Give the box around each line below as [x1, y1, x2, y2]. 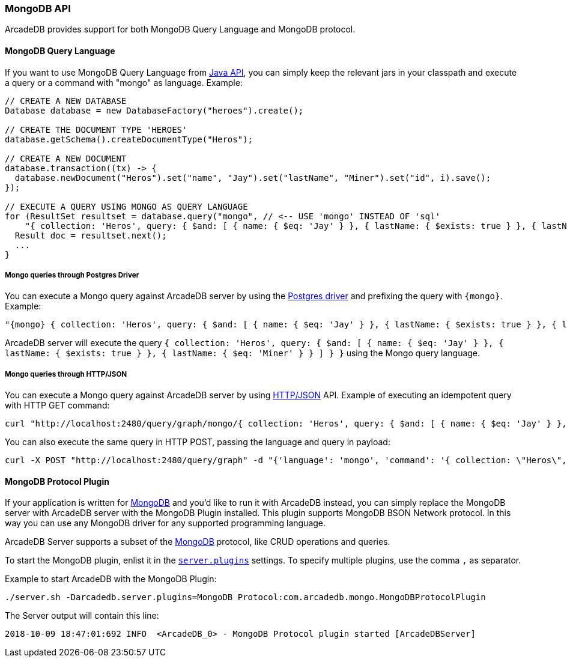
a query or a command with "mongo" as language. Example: [5, 77, 243, 88]
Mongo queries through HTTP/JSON [5, 369, 127, 378]
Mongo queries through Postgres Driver [5, 270, 139, 279]
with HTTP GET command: [5, 400, 110, 411]
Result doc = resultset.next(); [14, 230, 167, 240]
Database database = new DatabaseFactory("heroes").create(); [5, 105, 304, 115]
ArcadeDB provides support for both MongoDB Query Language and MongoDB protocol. [5, 24, 356, 35]
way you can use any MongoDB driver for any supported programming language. [5, 518, 326, 529]
